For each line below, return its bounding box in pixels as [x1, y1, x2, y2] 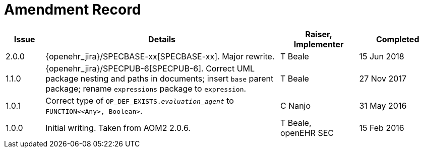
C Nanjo [280, 100, 311, 111]
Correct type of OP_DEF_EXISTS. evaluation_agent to [45, 95, 234, 106]
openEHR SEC [280, 127, 334, 138]
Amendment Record [4, 1, 141, 18]
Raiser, [305, 29, 332, 39]
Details [148, 34, 176, 44]
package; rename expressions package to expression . [45, 83, 247, 94]
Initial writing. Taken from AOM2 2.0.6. [45, 122, 191, 133]
